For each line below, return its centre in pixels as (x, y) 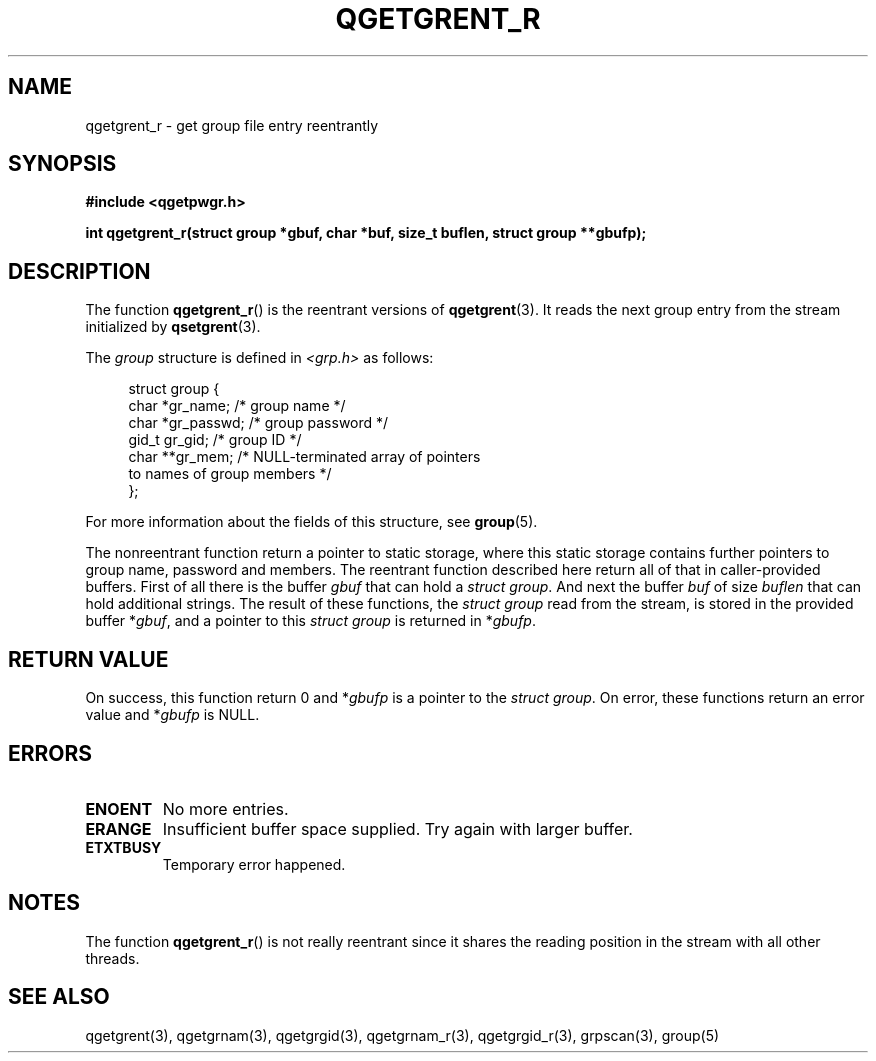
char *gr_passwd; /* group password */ (258, 423)
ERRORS (50, 753)
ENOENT (119, 808)
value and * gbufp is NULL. (172, 715)
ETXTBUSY (123, 847)
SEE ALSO (59, 997)
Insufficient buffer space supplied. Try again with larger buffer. (397, 828)
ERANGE (118, 828)
